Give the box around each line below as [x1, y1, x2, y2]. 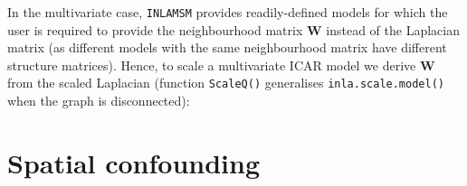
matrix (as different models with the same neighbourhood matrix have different [7, 38, 447, 57]
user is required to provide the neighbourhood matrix [7, 20, 303, 39]
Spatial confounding [7, 144, 261, 181]
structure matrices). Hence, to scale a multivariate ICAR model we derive [7, 55, 416, 74]
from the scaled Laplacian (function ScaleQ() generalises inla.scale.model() [7, 73, 444, 92]
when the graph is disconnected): [7, 91, 190, 110]
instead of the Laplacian [326, 20, 460, 39]
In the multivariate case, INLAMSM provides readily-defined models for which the [7, 3, 448, 21]
